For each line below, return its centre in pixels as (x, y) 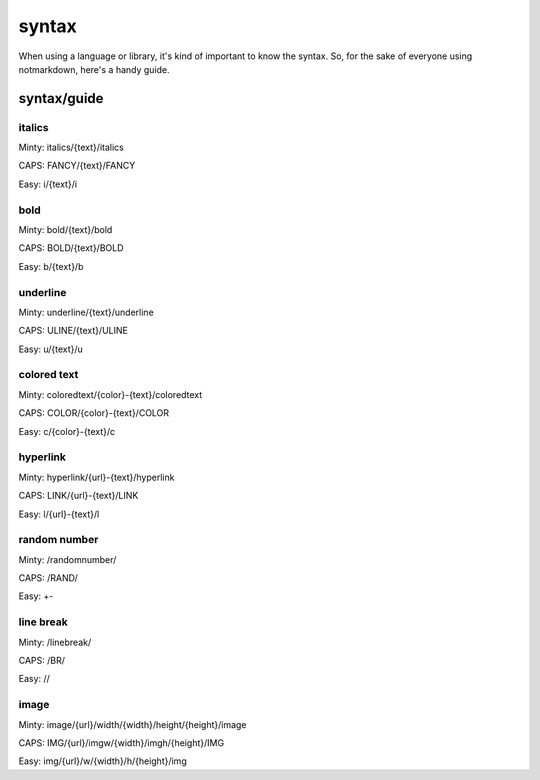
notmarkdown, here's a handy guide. (94, 69)
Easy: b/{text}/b (51, 266)
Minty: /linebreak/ (55, 642)
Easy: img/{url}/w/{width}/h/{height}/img (102, 761)
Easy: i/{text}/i (48, 184)
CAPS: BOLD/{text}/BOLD (71, 248)
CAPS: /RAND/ (48, 578)
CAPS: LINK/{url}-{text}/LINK (78, 496)
